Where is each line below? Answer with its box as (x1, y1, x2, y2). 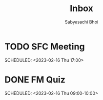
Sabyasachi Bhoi (64, 19, 99, 25)
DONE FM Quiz (4, 74, 65, 85)
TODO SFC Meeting (4, 41, 85, 52)
